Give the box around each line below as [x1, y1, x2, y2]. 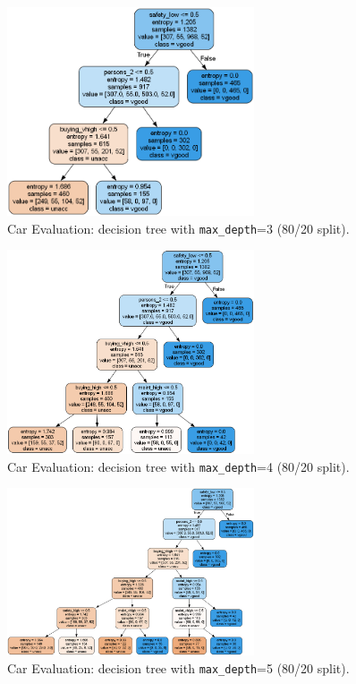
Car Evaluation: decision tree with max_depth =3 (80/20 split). [7, 218, 350, 237]
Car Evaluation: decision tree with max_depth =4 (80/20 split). [7, 457, 350, 475]
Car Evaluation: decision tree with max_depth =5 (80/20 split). [7, 658, 350, 677]
